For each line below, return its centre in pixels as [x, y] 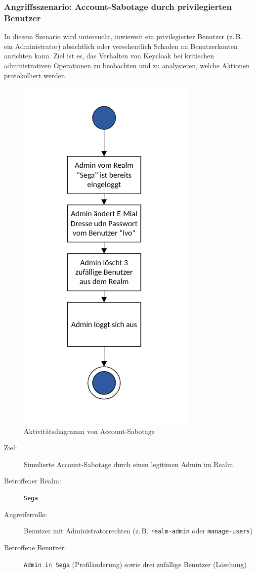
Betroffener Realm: [33, 481]
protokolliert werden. [36, 75]
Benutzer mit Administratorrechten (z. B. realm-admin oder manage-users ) [138, 531]
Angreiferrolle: [26, 514]
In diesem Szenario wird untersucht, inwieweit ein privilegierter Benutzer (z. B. [123, 36]
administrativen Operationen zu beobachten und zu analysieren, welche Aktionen [127, 65]
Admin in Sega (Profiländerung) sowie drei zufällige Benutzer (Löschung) [135, 564]
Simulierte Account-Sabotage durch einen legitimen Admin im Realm [128, 464]
